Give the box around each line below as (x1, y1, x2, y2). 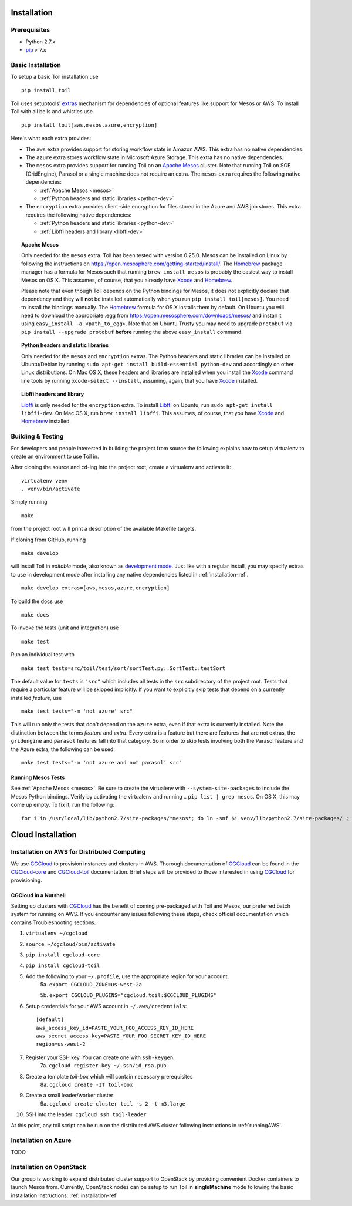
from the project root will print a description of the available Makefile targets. (11, 525, 197, 533)
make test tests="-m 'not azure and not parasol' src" (21, 759, 182, 766)
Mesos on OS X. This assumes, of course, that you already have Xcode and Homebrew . (21, 277, 233, 284)
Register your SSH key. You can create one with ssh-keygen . (25, 1054, 175, 1061)
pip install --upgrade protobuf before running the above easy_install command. (21, 328, 243, 335)
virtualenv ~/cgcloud (25, 930, 88, 936)
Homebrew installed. (21, 417, 72, 425)
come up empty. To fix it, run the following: (11, 801, 114, 809)
